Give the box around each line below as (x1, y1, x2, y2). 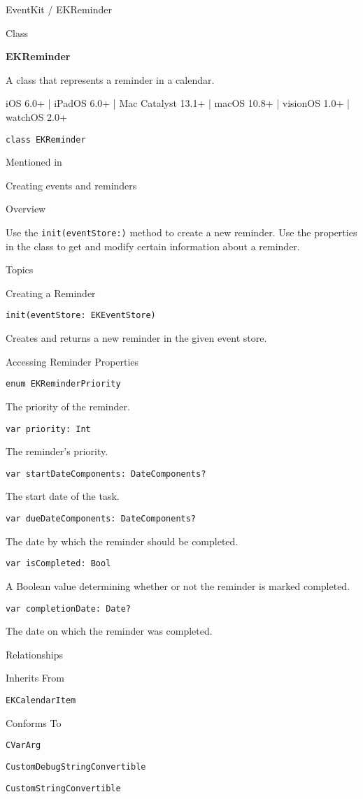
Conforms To (6, 715, 62, 730)
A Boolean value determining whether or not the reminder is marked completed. (6, 578, 350, 593)
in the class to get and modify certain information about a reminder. (6, 238, 300, 253)
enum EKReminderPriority (6, 379, 121, 389)
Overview (6, 201, 46, 216)
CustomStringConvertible (6, 783, 121, 793)
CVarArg (6, 740, 41, 751)
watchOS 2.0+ (6, 109, 67, 124)
